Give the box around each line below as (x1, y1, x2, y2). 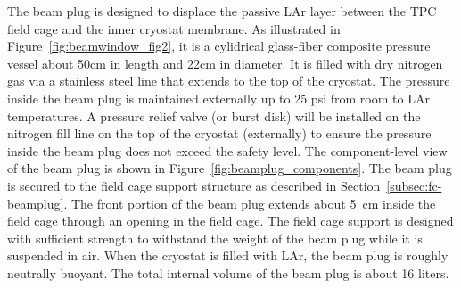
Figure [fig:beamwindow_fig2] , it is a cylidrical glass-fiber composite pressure (7, 37, 431, 55)
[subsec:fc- (386, 176, 442, 194)
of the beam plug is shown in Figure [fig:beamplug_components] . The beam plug (7, 159, 452, 177)
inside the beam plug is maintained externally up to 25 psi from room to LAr (7, 88, 430, 107)
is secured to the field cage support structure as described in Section (7, 176, 381, 194)
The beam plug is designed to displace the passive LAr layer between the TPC (7, 2, 437, 20)
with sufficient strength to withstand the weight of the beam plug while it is (7, 228, 423, 247)
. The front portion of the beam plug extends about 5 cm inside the (63, 193, 436, 212)
